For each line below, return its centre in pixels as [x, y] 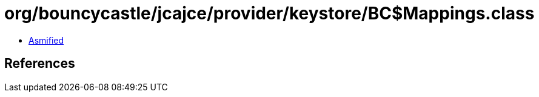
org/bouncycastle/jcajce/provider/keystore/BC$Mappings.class [269, 13]
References [40, 64]
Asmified [46, 40]
